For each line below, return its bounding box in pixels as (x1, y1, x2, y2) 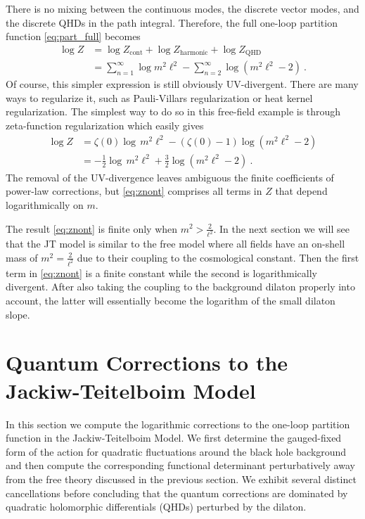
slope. (6, 307, 30, 321)
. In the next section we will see (213, 221, 350, 236)
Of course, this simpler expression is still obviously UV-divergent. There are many (6, 77, 359, 91)
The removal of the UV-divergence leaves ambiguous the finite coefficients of (6, 169, 334, 184)
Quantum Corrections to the (6, 348, 288, 377)
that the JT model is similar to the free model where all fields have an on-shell (6, 236, 345, 251)
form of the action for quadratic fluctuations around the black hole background (6, 444, 347, 459)
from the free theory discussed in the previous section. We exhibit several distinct (6, 471, 357, 486)
